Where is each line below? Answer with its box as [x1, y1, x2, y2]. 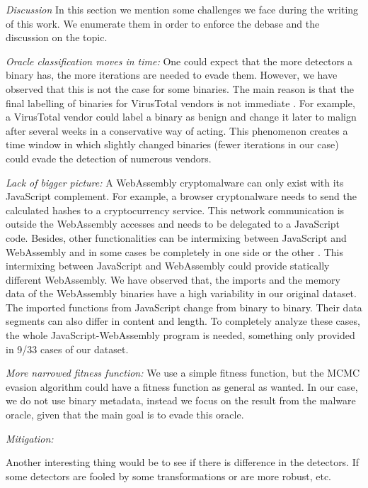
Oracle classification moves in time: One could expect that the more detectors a [6, 53, 353, 68]
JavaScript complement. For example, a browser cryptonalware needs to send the [6, 189, 357, 204]
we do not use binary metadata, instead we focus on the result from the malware [6, 393, 356, 408]
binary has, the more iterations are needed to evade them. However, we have [6, 67, 338, 82]
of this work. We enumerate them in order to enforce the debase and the [6, 16, 320, 30]
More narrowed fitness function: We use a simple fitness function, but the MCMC [6, 365, 360, 380]
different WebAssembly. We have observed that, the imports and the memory [6, 272, 340, 287]
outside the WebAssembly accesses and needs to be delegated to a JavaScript [6, 216, 340, 231]
